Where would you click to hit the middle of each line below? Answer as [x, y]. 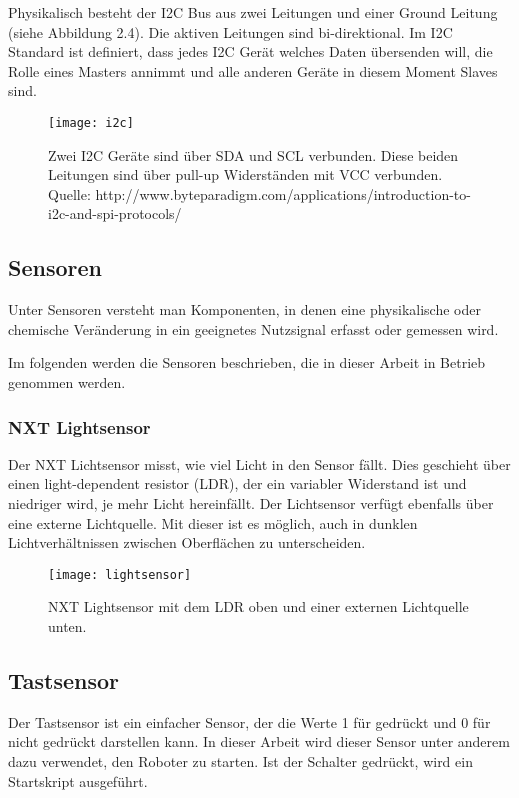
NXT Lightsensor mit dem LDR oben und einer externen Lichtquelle [258, 606]
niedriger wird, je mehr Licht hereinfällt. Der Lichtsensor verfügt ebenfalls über [251, 502]
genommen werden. [67, 381]
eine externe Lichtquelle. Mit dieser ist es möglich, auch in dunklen [213, 522]
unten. [67, 626]
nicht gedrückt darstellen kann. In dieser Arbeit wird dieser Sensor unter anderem [259, 741]
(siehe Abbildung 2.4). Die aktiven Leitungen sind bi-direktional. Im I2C [230, 31]
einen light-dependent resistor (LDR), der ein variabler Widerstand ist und [237, 483]
